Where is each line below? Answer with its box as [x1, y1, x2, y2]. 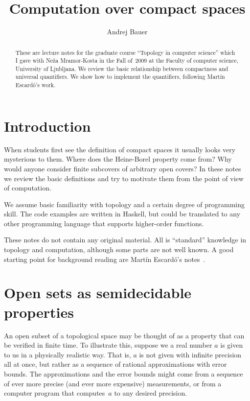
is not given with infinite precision [139, 349, 242, 359]
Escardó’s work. [15, 81, 56, 89]
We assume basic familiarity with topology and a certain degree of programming [4, 199, 245, 209]
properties [4, 302, 74, 322]
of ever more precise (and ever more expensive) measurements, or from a [4, 378, 222, 388]
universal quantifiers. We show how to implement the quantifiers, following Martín [15, 72, 225, 81]
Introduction [4, 116, 91, 136]
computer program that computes [4, 388, 105, 398]
